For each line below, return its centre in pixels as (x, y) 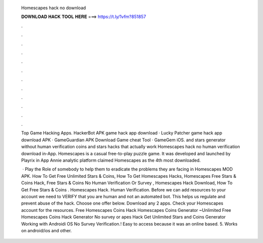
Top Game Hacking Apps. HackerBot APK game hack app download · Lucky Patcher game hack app (122, 133)
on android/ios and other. (47, 230)
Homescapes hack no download (54, 8)
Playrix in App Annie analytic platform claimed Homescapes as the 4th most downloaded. (111, 160)
